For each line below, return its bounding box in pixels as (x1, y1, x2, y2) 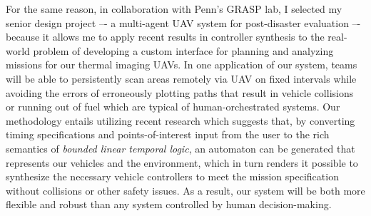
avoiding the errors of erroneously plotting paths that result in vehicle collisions (6, 85, 354, 100)
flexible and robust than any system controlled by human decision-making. (6, 197, 332, 212)
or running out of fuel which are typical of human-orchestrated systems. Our (6, 99, 340, 114)
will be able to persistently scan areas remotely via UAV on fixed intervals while (6, 71, 357, 86)
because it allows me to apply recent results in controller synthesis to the (6, 29, 325, 44)
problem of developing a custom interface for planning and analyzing (33, 43, 334, 58)
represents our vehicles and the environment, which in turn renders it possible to (6, 155, 358, 170)
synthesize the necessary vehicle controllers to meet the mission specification (6, 169, 339, 184)
